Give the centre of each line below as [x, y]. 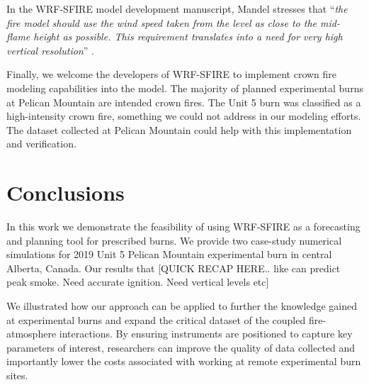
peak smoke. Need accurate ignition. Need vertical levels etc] [138, 282]
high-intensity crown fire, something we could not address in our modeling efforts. [184, 116]
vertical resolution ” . [50, 50]
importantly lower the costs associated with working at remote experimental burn [184, 361]
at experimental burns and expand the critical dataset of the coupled [156, 319]
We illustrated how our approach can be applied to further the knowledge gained [182, 306]
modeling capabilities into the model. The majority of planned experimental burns [185, 88]
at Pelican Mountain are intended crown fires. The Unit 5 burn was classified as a [184, 102]
